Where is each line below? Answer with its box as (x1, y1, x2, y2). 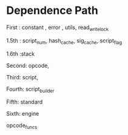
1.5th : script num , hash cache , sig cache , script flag (6, 37, 123, 45)
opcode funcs (6, 122, 38, 131)
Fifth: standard (6, 98, 43, 106)
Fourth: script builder (6, 85, 55, 94)
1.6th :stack (6, 50, 35, 58)
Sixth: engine (6, 110, 39, 117)
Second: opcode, (6, 62, 50, 69)
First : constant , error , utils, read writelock (6, 24, 109, 32)
